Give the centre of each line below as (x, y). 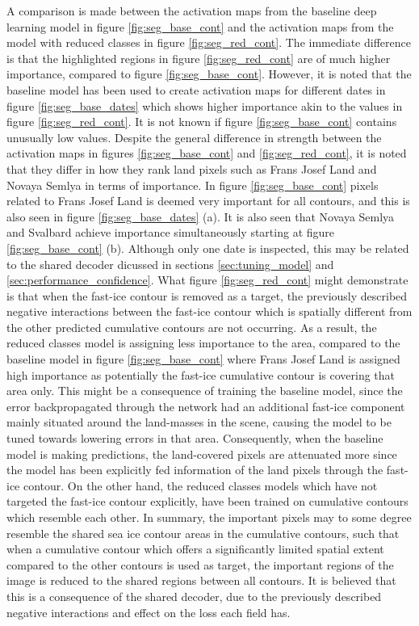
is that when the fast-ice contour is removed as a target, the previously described (207, 295)
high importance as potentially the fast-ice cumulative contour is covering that (201, 374)
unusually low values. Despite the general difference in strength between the (194, 137)
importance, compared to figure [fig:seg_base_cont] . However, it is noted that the (209, 74)
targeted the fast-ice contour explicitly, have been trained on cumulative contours (207, 501)
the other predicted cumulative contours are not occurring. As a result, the (192, 327)
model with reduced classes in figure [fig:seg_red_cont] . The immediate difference (209, 42)
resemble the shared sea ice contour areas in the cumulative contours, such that (203, 533)
